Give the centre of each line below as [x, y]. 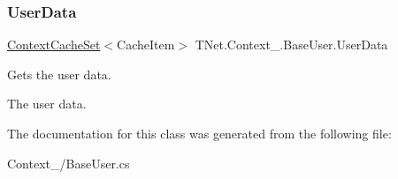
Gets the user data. [59, 74]
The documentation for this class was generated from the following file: [199, 133]
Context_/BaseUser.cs [69, 163]
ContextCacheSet [54, 45]
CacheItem [146, 45]
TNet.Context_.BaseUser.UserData [291, 45]
